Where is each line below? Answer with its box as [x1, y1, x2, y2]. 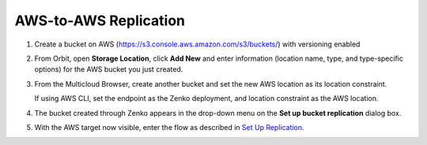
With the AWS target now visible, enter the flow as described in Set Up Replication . [34, 122, 304, 132]
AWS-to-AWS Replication [14, 12, 186, 29]
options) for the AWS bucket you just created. [34, 65, 183, 74]
